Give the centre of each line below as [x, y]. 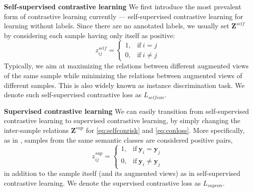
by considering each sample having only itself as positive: [89, 35]
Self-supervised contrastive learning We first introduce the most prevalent [123, 6]
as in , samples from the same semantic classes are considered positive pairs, [118, 139]
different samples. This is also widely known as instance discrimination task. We [124, 85]
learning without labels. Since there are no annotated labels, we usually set [117, 26]
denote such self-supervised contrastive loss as [73, 95]
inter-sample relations [37, 130]
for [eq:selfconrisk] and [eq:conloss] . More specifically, [165, 130]
